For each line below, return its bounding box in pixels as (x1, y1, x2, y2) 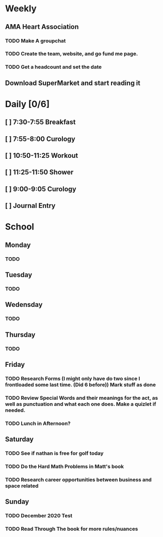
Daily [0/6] (5, 98, 50, 110)
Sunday (5, 498, 29, 506)
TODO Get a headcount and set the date (5, 63, 102, 70)
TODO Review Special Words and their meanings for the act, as (5, 394, 158, 401)
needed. (5, 407, 26, 414)
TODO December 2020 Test (5, 512, 73, 519)
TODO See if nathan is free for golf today (5, 450, 104, 457)
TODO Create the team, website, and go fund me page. (5, 50, 138, 57)
